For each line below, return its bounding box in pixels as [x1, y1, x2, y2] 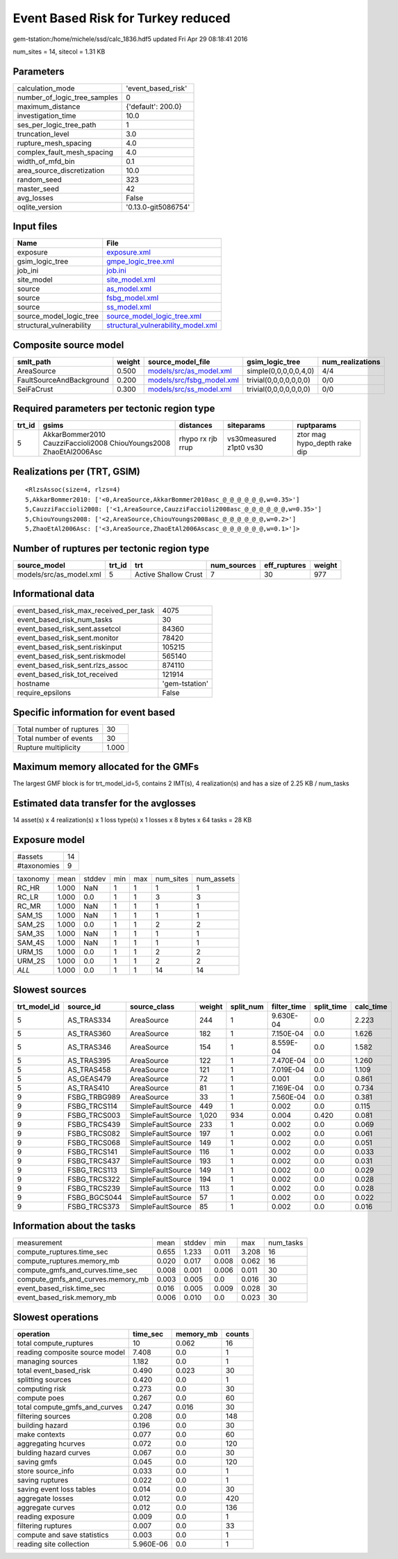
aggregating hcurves [17, 1439, 85, 1448]
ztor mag [296, 430, 326, 440]
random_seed [17, 175, 62, 184]
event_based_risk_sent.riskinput [17, 642, 122, 652]
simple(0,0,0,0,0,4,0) [247, 366, 315, 376]
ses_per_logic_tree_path [17, 120, 97, 129]
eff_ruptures [264, 560, 306, 570]
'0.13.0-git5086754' [126, 202, 190, 211]
